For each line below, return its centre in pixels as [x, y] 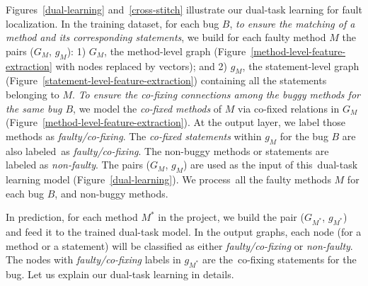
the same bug [34, 108]
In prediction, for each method [72, 217]
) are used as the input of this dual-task [270, 165]
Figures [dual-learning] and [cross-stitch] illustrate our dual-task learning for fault [184, 9]
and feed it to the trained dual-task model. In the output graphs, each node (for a [184, 231]
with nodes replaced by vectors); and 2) [141, 65]
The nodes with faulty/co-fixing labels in [93, 259]
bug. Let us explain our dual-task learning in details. [120, 274]
